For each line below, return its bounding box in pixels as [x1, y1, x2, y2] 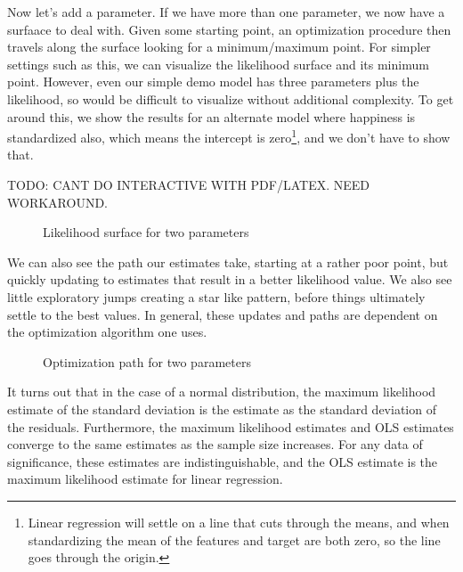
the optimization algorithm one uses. [7, 323, 207, 341]
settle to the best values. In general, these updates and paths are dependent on [7, 305, 438, 323]
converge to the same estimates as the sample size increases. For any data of [7, 435, 423, 454]
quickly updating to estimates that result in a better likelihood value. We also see [7, 270, 452, 289]
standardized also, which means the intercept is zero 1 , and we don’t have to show [7, 126, 451, 146]
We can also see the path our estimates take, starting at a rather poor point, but [7, 252, 449, 271]
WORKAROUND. [7, 192, 108, 211]
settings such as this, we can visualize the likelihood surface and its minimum [7, 54, 429, 73]
